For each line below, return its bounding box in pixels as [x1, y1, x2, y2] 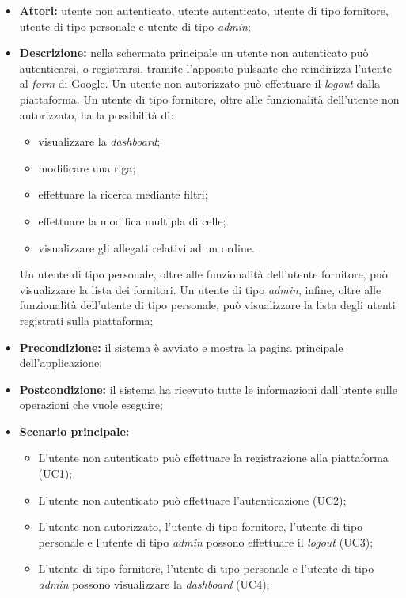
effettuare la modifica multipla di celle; [38, 212, 226, 229]
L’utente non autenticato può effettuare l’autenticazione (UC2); [38, 491, 347, 508]
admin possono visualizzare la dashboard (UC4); [38, 576, 270, 592]
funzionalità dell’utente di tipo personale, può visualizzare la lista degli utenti [19, 297, 396, 313]
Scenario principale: [19, 422, 130, 439]
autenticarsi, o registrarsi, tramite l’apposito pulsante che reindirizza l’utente [19, 59, 392, 76]
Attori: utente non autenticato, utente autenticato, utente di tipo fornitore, [19, 2, 389, 18]
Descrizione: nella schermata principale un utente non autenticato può [19, 44, 369, 61]
